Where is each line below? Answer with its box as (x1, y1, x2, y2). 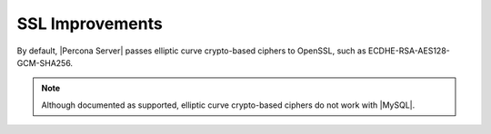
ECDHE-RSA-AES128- (367, 45, 450, 56)
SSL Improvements (16, 14, 163, 33)
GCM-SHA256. (16, 57, 73, 68)
